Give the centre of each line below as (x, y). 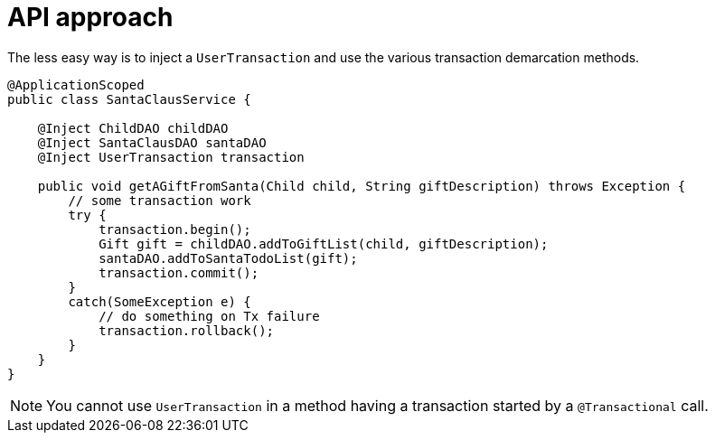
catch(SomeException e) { (160, 301)
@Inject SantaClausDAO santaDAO (152, 142)
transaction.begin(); (175, 229)
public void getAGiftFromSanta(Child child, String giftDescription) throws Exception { (362, 186)
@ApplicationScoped (76, 84)
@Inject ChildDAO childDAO (133, 128)
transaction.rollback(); (187, 330)
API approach (90, 17)
